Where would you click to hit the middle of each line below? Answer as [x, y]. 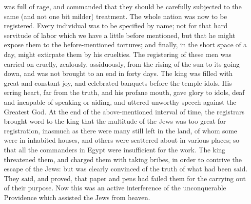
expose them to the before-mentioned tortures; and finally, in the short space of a [125, 45]
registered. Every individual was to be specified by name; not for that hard [116, 26]
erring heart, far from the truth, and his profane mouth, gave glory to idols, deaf [124, 92]
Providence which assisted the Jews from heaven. [77, 197]
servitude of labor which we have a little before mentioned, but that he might [120, 35]
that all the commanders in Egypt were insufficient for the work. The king [115, 149]
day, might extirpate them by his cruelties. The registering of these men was [118, 54]
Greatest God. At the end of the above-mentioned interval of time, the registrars [124, 111]
